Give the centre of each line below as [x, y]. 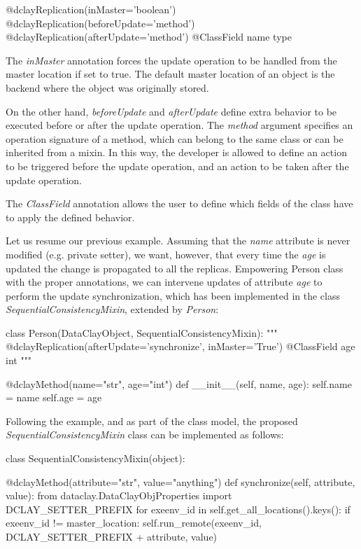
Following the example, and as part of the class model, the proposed [152, 421]
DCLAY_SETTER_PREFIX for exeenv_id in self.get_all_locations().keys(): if [178, 509]
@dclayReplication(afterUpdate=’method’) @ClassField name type [149, 37]
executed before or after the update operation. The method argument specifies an [179, 125]
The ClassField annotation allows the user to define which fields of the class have [179, 203]
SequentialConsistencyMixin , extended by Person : [112, 309]
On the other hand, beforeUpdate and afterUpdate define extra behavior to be [171, 111]
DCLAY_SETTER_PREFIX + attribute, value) [112, 536]
